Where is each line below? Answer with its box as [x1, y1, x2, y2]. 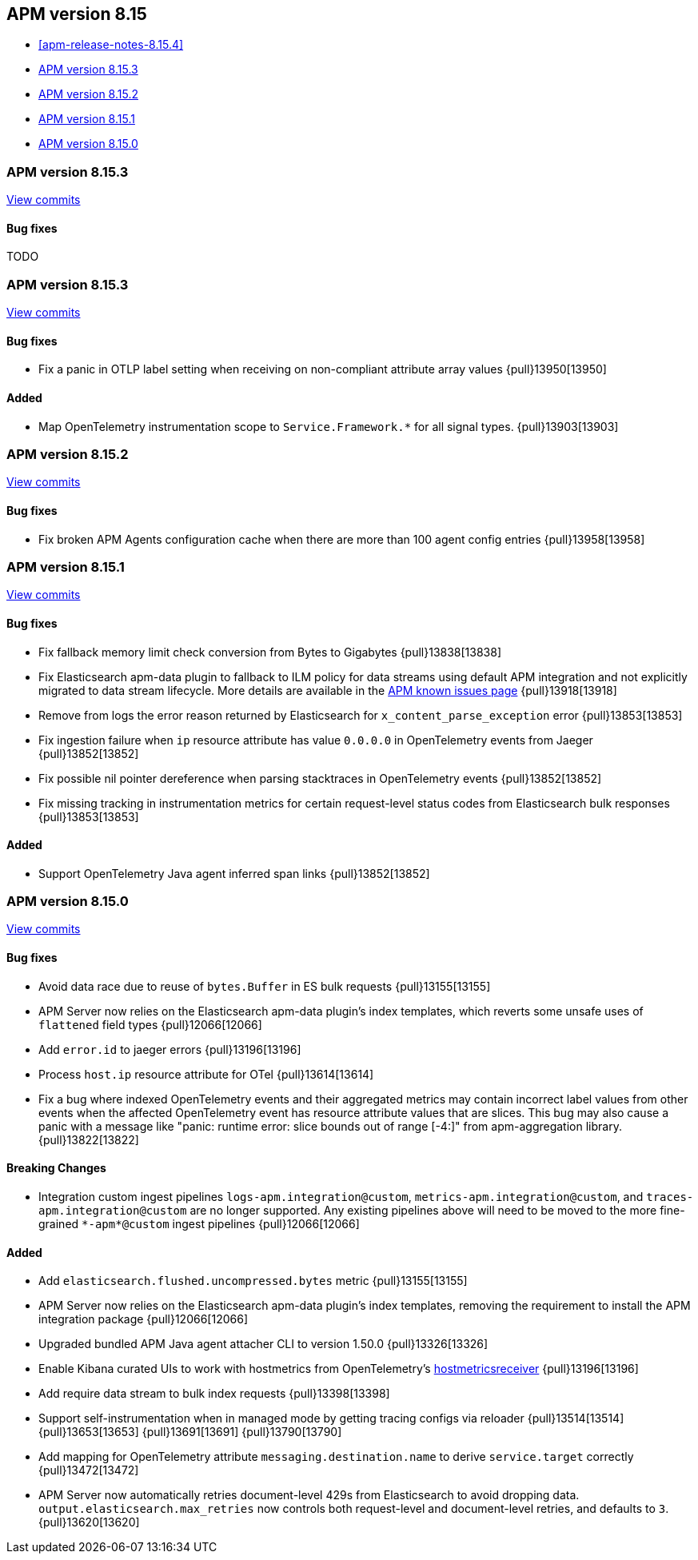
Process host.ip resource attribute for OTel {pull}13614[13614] [38, 1067, 374, 1081]
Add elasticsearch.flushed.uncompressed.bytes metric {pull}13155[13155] [38, 1274, 468, 1288]
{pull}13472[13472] [38, 1463, 139, 1478]
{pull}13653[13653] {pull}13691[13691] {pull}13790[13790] [38, 1425, 342, 1439]
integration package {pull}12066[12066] [38, 1312, 248, 1327]
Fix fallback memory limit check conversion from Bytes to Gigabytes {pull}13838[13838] [38, 644, 502, 659]
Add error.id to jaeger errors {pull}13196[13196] [38, 1042, 301, 1056]
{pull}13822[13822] [38, 1132, 139, 1147]
